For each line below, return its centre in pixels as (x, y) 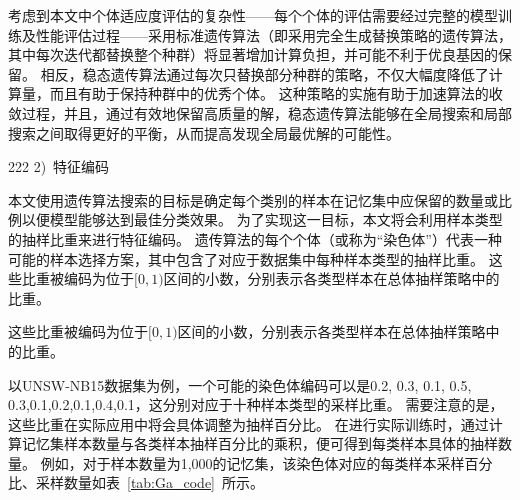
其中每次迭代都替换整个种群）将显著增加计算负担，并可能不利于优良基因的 (253, 54)
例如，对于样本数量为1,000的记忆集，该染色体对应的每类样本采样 (252, 462)
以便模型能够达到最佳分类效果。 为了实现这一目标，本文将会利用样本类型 (262, 219)
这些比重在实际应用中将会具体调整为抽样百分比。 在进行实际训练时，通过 (248, 423)
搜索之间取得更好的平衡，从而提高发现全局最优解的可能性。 (204, 132)
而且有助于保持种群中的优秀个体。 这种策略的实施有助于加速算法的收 (276, 93)
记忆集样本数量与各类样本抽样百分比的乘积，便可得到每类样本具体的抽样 (259, 443)
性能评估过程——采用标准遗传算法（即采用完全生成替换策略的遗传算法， (273, 34)
